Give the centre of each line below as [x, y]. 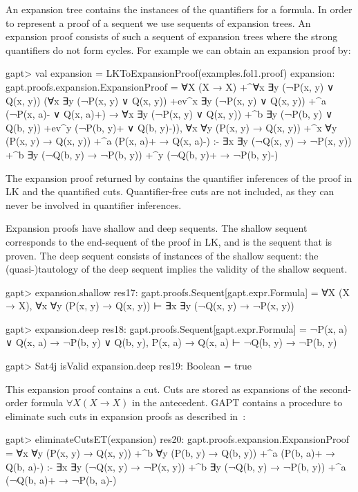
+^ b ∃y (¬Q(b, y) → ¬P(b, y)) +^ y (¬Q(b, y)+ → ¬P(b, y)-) [142, 154]
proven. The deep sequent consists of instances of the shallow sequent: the [162, 255]
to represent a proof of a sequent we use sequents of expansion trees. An [158, 22]
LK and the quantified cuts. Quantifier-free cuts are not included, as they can [170, 191]
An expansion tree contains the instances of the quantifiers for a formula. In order [179, 9]
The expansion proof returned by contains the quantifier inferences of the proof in [179, 177]
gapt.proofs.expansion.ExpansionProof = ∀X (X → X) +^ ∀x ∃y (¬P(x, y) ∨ [170, 86]
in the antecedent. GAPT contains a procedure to [237, 402]
